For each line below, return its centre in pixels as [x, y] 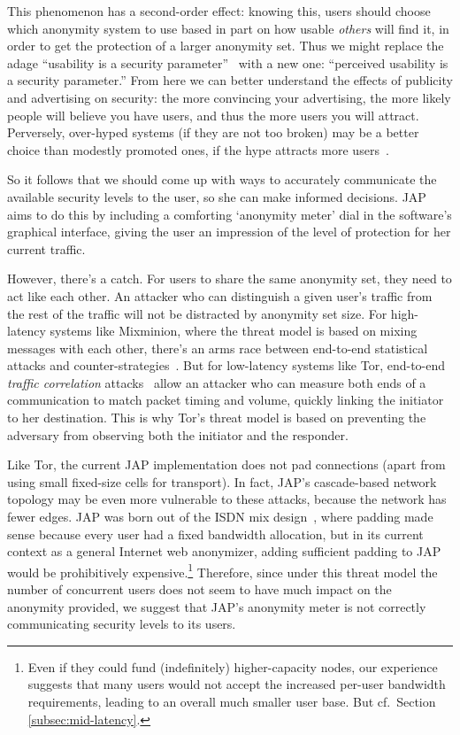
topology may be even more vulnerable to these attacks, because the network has [227, 499]
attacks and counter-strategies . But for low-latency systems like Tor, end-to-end [226, 365]
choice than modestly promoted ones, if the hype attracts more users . [198, 149]
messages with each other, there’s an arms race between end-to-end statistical [218, 348]
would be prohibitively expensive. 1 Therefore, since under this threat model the [222, 570]
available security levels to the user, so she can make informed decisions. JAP [217, 196]
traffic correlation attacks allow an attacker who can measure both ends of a [217, 382]
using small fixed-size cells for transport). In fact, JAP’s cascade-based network [222, 481]
